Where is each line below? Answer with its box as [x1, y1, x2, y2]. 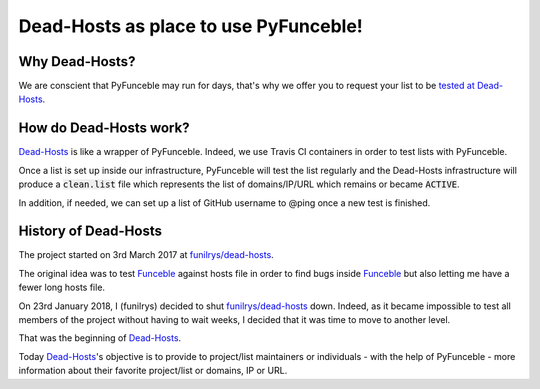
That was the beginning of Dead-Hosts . [18, 332, 182, 344]
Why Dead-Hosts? [18, 53, 136, 70]
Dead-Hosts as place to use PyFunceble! [18, 15, 364, 37]
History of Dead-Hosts [18, 223, 162, 240]
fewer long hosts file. [18, 281, 105, 294]
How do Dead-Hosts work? [18, 120, 190, 137]
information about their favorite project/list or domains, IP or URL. [18, 365, 288, 377]
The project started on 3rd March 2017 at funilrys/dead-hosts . [18, 249, 274, 261]
